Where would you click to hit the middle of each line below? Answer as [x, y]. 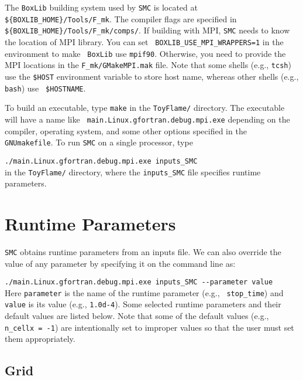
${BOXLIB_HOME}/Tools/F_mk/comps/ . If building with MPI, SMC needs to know [147, 30]
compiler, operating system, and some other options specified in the [126, 130]
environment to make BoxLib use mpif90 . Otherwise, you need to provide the [145, 53]
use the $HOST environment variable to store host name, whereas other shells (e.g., [152, 76]
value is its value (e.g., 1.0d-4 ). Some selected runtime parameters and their [143, 304]
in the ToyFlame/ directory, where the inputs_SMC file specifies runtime [133, 172]
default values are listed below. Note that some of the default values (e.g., [137, 316]
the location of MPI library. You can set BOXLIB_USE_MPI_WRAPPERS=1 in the [144, 41]
